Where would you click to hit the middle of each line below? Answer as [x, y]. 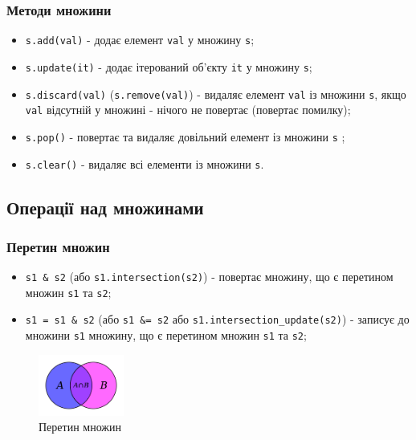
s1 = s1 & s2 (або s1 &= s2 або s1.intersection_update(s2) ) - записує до [217, 319]
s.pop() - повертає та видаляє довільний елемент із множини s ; [185, 136]
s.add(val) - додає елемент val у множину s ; [140, 40]
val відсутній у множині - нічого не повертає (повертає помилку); [188, 110]
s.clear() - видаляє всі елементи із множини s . [145, 163]
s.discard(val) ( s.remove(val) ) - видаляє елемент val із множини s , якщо [216, 94]
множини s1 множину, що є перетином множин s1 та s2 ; [166, 335]
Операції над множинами [105, 207]
